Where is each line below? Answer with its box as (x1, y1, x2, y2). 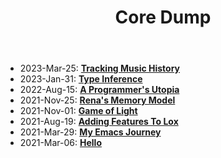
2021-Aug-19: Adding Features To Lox (19, 116, 179, 128)
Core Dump (114, 6, 212, 29)
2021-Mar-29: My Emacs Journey (19, 126, 162, 138)
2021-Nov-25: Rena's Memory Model (19, 94, 176, 106)
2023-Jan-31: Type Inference (19, 73, 143, 85)
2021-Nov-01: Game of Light (19, 105, 138, 117)
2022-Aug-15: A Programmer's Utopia (19, 84, 180, 96)
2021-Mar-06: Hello (19, 137, 102, 149)
